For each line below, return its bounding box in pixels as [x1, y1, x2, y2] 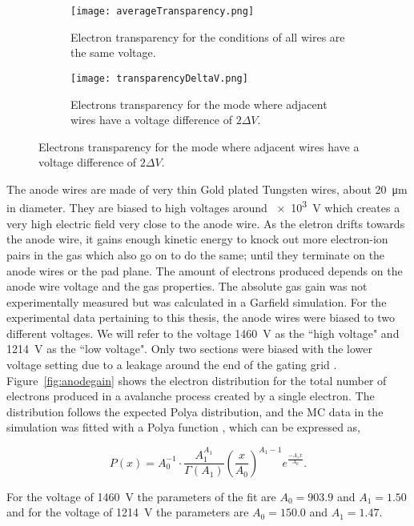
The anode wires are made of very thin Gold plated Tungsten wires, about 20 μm [6, 180, 408, 197]
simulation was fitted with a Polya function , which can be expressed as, [6, 419, 361, 436]
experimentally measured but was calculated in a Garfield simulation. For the [6, 293, 387, 310]
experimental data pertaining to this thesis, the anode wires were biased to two [6, 309, 396, 326]
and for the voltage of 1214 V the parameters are [6, 504, 249, 520]
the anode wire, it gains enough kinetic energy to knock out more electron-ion [6, 231, 388, 247]
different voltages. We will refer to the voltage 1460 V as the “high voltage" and [6, 324, 400, 341]
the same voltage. [70, 44, 156, 61]
